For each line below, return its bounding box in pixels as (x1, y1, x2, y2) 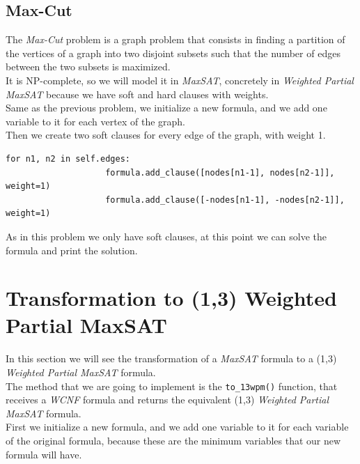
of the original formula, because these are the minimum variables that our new (6, 433, 341, 448)
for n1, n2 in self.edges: (6, 153, 130, 164)
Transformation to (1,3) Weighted (6, 284, 337, 312)
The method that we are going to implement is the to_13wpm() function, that (6, 378, 338, 393)
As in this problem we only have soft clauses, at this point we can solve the (6, 229, 327, 243)
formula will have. (6, 447, 82, 461)
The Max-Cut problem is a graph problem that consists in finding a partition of (6, 32, 345, 47)
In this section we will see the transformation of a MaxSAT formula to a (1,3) (6, 351, 337, 366)
